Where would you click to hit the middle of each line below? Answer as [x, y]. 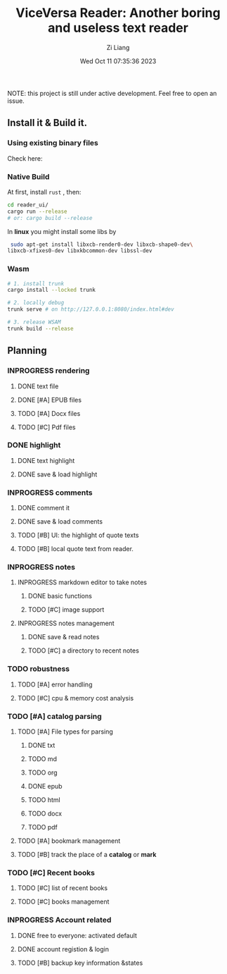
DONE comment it [44, 508]
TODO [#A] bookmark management [69, 841]
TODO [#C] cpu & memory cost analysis [76, 698]
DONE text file [38, 386]
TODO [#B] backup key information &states [80, 963]
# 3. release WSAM [34, 322]
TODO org [43, 772]
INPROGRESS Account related [59, 920]
